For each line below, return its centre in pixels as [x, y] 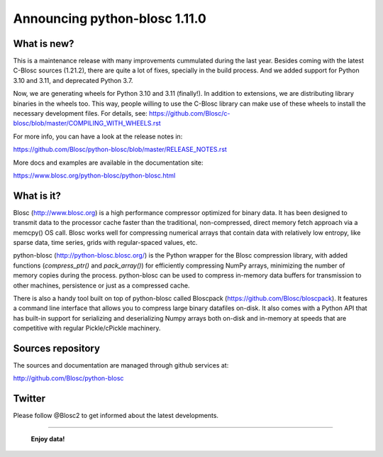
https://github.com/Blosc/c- [190, 114]
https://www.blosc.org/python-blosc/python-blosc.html [94, 175]
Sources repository [57, 348]
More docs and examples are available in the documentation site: [108, 163]
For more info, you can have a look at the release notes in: [98, 136]
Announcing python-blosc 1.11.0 [110, 18]
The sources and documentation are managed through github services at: [121, 365]
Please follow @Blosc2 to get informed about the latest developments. [116, 416]
